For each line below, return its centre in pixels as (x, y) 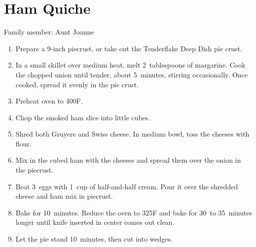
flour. (23, 143)
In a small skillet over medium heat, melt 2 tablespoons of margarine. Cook (130, 65)
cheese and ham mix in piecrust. (64, 196)
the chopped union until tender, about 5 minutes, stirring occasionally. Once (131, 74)
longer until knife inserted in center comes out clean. (95, 222)
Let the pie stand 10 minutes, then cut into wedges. (94, 239)
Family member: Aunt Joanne (49, 32)
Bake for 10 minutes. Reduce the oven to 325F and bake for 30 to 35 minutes (134, 212)
